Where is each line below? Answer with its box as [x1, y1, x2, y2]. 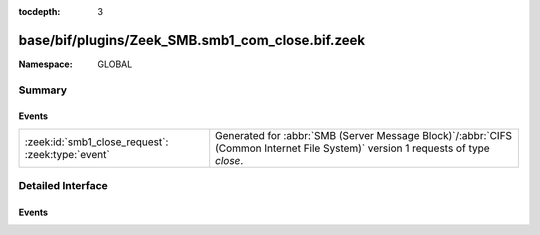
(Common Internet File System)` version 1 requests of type [215, 141, 490, 155]
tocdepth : [18, 6, 61, 17]
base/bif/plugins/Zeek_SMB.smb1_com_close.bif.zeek [18, 31, 365, 49]
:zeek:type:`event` [24, 147, 110, 161]
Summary [18, 83, 68, 97]
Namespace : [18, 58, 74, 70]
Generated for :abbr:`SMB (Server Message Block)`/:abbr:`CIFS [215, 128, 513, 142]
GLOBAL [97, 58, 133, 70]
